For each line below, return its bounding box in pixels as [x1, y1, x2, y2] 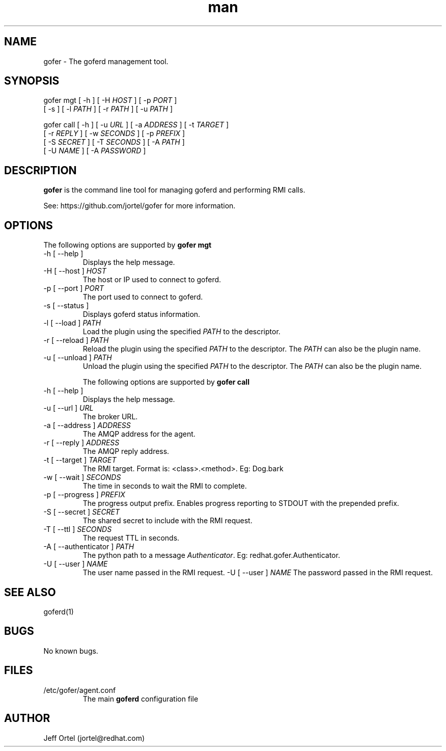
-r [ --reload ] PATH [43, 336, 109, 345]
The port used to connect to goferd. [82, 292, 203, 302]
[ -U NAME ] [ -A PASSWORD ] [43, 146, 146, 155]
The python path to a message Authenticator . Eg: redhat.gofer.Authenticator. [82, 551, 340, 560]
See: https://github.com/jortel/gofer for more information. [43, 201, 236, 210]
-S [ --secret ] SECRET [43, 507, 120, 517]
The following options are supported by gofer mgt [43, 240, 212, 250]
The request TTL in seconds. [82, 533, 180, 543]
